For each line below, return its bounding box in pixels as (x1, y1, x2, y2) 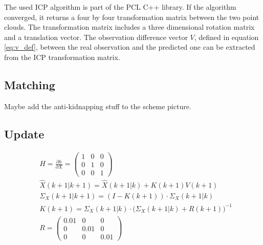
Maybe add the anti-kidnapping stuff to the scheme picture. (4, 100, 191, 111)
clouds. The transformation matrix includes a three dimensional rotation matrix (4, 22, 255, 32)
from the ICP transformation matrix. (4, 51, 120, 62)
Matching (4, 76, 55, 92)
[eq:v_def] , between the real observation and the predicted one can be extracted (4, 42, 255, 52)
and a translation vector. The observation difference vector (4, 31, 188, 42)
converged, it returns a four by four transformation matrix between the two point (4, 11, 259, 22)
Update (4, 126, 45, 141)
